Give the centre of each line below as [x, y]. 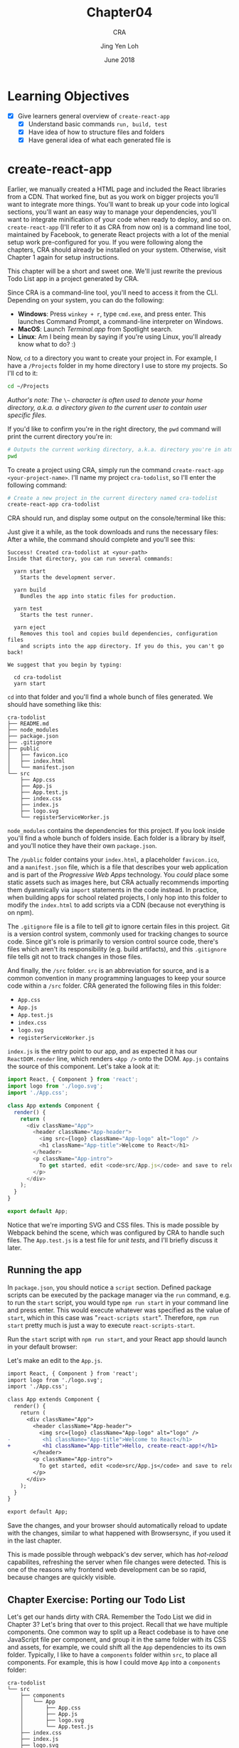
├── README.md [28, 724]
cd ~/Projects [28, 386]
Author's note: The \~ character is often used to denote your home [105, 399]
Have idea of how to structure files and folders [96, 132]
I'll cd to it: [22, 373]
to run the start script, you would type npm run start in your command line [118, 1302]
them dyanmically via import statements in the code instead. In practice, [113, 890]
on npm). [21, 913]
